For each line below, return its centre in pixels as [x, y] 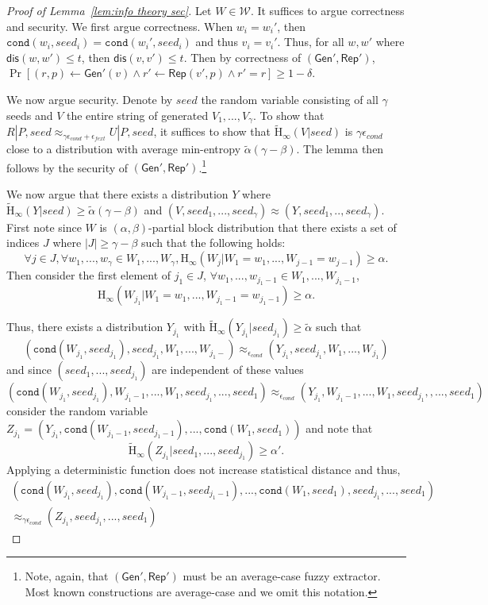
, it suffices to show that [212, 131]
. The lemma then [340, 149]
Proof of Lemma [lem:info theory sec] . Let [109, 10]
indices [23, 243]
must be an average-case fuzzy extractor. [282, 576]
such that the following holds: [213, 243]
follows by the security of [67, 167]
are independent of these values [228, 370]
